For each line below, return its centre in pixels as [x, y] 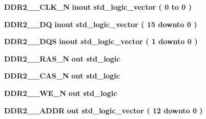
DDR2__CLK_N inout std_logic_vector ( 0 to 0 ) [98, 7]
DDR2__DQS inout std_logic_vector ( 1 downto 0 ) [101, 41]
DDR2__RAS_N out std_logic [62, 58]
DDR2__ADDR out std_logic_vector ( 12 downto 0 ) [104, 110]
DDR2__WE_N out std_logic [61, 93]
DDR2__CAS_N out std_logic [62, 76]
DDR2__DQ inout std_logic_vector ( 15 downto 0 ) [101, 24]
